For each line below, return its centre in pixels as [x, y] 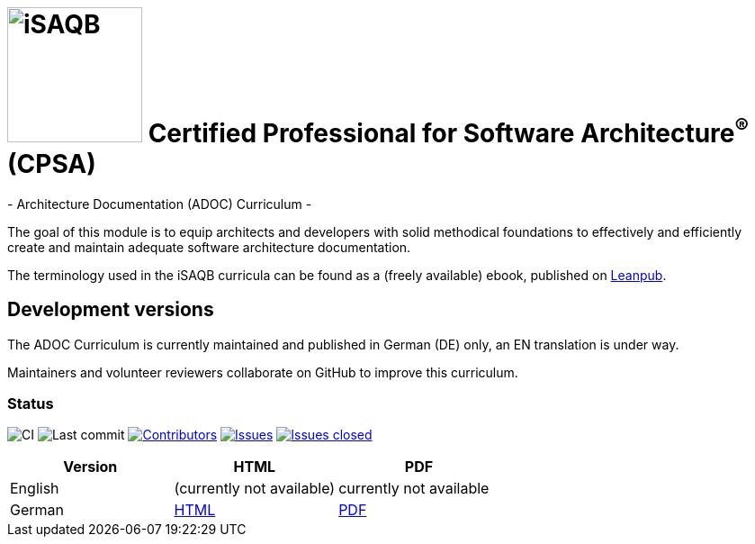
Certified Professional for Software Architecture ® [448, 130]
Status [31, 403]
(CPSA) [52, 164]
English [35, 489]
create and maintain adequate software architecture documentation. [209, 247]
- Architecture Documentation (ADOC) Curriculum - [160, 204]
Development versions [111, 310]
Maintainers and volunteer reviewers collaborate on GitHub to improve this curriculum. [263, 372]
